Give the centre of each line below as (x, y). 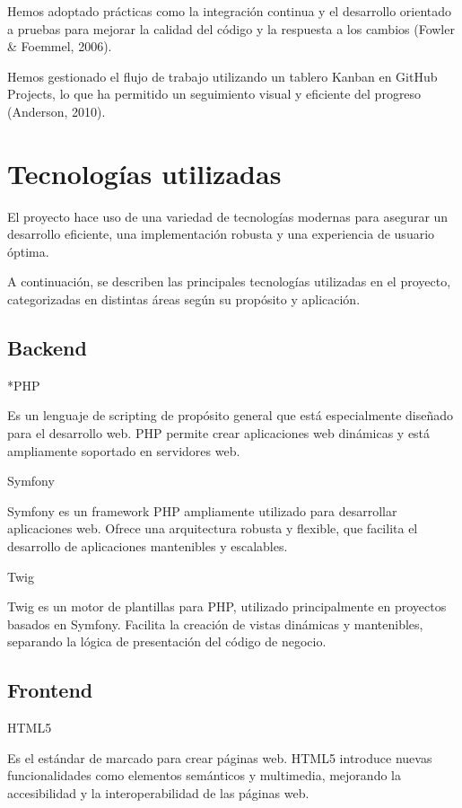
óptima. (28, 251)
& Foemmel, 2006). (60, 46)
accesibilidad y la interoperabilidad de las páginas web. (158, 792)
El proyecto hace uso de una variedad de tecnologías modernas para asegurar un (228, 216)
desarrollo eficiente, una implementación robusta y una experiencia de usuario (221, 234)
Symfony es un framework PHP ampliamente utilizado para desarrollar (202, 510)
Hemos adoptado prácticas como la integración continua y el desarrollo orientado (230, 11)
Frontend (50, 690)
